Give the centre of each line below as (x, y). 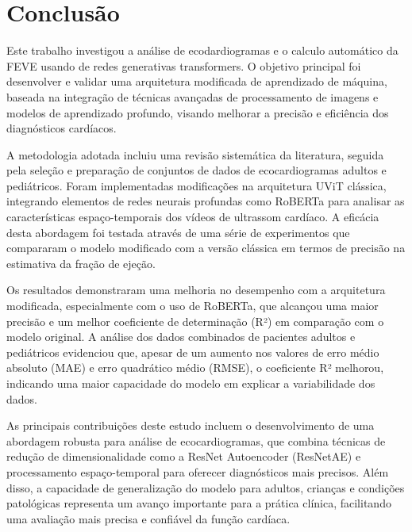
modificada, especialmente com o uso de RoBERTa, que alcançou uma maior (193, 306)
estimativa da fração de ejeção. (81, 263)
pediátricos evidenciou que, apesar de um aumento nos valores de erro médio (193, 352)
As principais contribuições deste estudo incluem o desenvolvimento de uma (191, 425)
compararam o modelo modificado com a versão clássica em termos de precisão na (206, 248)
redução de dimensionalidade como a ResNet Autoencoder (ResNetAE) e (184, 456)
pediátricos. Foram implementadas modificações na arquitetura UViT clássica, (196, 185)
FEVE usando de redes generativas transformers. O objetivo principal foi (184, 65)
